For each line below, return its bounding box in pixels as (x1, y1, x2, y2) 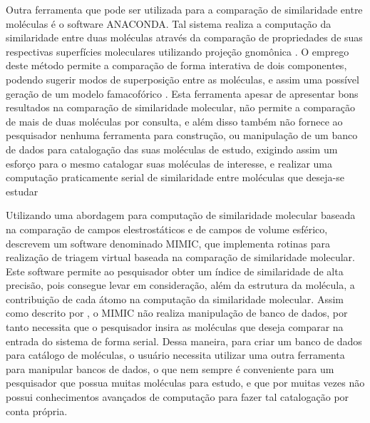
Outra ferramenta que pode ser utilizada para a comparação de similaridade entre (6, 2, 363, 16)
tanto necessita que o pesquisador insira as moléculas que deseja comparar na (6, 320, 344, 335)
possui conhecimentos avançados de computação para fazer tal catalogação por (6, 389, 349, 404)
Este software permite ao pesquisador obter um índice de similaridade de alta (6, 263, 344, 278)
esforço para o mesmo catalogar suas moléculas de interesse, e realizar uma (6, 156, 333, 170)
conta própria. (6, 403, 68, 418)
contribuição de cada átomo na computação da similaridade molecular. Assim (6, 291, 344, 306)
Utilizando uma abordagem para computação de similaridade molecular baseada (6, 208, 356, 223)
